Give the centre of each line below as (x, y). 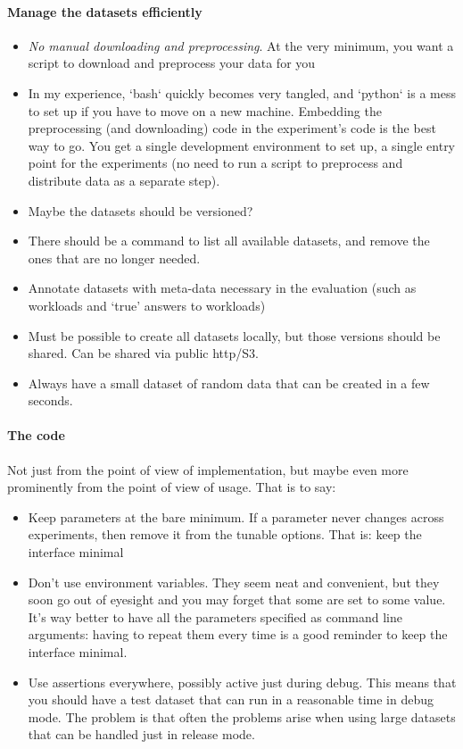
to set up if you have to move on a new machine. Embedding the (205, 110)
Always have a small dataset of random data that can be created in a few (229, 383)
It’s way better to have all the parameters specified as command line (215, 616)
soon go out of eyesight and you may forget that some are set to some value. (237, 599)
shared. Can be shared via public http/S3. (143, 353)
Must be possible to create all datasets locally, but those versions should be (234, 335)
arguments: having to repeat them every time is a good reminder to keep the (238, 634)
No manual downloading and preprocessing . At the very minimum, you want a (241, 45)
